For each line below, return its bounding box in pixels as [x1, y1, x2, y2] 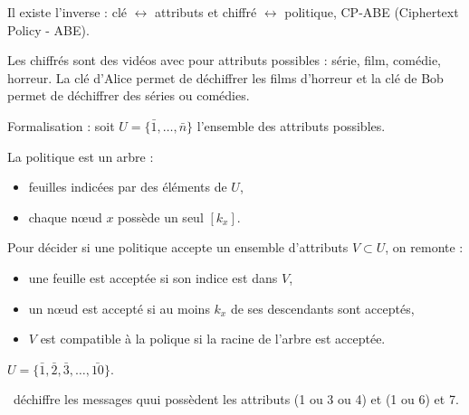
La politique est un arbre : [7, 146, 154, 165]
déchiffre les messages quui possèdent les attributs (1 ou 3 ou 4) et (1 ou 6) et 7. [13, 390, 459, 409]
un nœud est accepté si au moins [28, 298, 210, 317]
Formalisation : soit [7, 116, 115, 135]
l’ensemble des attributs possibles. [196, 116, 386, 135]
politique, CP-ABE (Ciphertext [284, 3, 459, 21]
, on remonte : [385, 238, 464, 257]
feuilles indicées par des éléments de [28, 177, 227, 196]
